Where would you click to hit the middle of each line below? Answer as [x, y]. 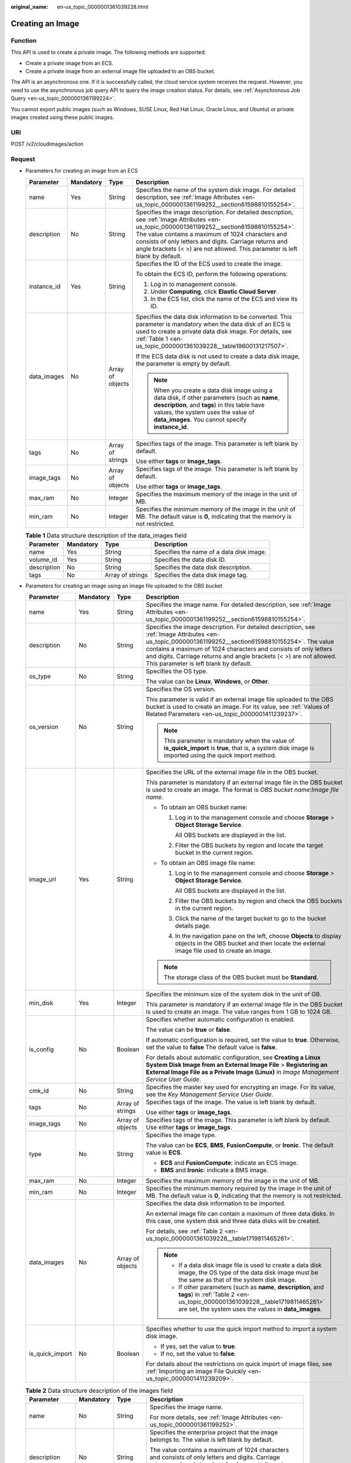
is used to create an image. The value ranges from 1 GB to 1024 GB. [239, 1012]
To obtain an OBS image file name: [208, 863]
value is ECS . [164, 1153]
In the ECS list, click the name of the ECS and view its [224, 298]
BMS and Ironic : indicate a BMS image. [214, 1170]
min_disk [41, 1003]
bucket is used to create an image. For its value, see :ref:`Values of [238, 707]
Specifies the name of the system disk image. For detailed [216, 190]
